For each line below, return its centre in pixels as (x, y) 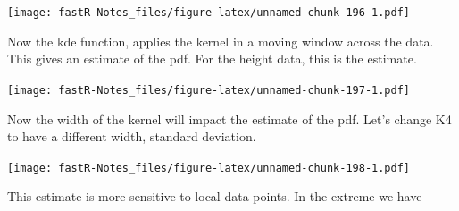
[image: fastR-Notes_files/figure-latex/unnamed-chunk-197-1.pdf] (209, 90)
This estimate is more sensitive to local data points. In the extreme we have (215, 196)
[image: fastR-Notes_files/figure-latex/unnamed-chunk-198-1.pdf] (209, 168)
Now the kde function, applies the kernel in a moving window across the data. (221, 41)
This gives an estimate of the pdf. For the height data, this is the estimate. (212, 59)
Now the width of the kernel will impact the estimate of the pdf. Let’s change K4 (229, 118)
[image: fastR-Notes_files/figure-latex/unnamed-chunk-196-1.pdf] (209, 13)
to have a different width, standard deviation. (132, 136)
